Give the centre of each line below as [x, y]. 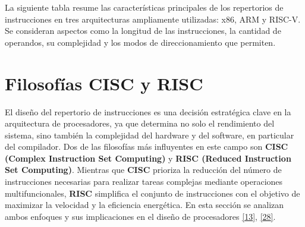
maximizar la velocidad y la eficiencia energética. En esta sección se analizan [144, 205]
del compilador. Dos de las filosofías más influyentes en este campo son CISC [147, 146]
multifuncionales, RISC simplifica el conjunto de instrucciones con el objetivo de [152, 193]
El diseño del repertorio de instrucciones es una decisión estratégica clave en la [148, 111]
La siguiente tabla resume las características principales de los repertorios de [144, 7]
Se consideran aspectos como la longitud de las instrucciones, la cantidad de [143, 31]
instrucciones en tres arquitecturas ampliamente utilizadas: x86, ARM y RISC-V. [153, 19]
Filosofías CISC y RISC [104, 83]
